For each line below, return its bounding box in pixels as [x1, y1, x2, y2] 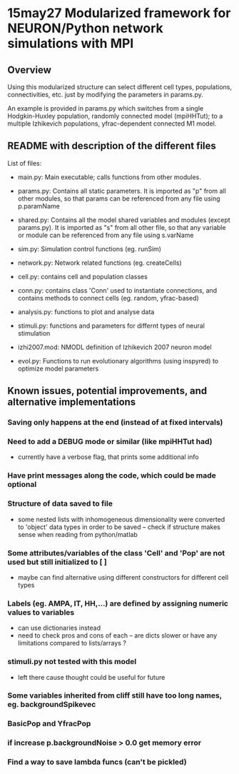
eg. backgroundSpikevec [7, 700, 96, 710]
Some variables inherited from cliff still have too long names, [7, 690, 223, 700]
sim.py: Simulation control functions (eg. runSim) [17, 244, 162, 253]
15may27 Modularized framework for [7, 5, 231, 21]
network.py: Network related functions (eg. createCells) [17, 258, 182, 267]
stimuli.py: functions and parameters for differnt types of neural [17, 321, 205, 330]
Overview [7, 64, 52, 76]
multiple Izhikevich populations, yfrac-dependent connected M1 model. [7, 119, 217, 128]
